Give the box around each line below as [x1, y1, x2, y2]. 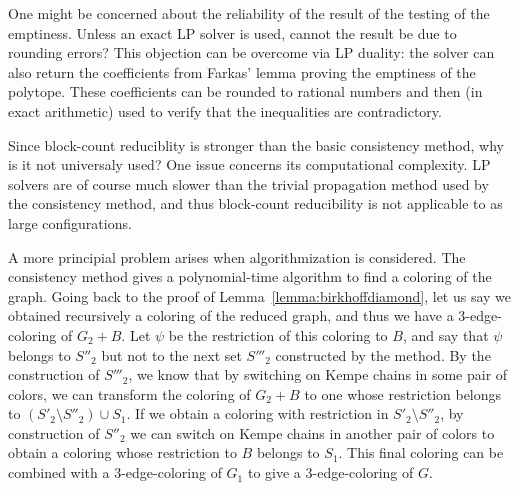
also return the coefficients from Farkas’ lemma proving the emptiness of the [8, 61, 476, 82]
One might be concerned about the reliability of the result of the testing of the [8, 3, 490, 23]
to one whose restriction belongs [304, 383, 502, 404]
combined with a [8, 462, 110, 483]
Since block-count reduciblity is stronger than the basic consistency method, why [8, 134, 504, 155]
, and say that [402, 324, 489, 345]
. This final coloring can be [338, 442, 504, 463]
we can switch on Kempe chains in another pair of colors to [130, 422, 495, 443]
